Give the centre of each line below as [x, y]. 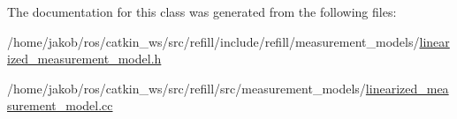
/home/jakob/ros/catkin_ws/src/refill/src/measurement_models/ [187, 88]
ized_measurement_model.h [84, 59]
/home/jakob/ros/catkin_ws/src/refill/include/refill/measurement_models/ [213, 41]
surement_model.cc [60, 105]
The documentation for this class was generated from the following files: [202, 11]
